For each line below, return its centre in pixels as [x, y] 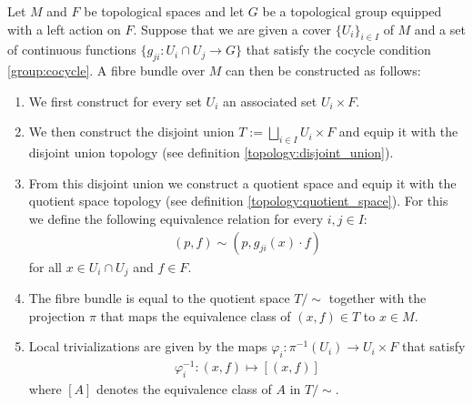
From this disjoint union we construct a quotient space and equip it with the [242, 182]
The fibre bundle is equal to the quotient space [159, 298]
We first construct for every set [115, 101]
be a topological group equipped [352, 11]
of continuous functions [72, 50]
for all [45, 266]
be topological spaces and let [164, 11]
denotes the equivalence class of [184, 388]
